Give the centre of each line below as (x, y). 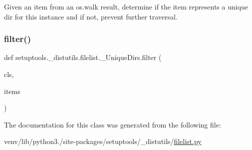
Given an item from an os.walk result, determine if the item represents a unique (126, 6)
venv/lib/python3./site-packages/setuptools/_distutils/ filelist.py (103, 141)
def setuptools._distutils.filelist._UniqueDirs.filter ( (83, 57)
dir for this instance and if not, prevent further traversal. (91, 16)
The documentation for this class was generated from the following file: (113, 124)
